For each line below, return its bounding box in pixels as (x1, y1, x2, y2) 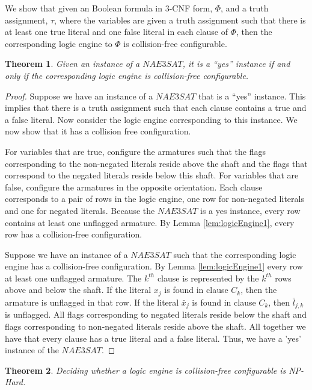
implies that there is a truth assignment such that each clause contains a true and (5, 101, 307, 114)
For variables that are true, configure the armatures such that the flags (5, 145, 266, 157)
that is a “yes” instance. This (198, 89, 306, 102)
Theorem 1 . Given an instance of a (5, 57, 140, 70)
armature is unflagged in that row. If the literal (5, 295, 179, 308)
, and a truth (221, 2, 269, 14)
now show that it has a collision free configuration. (5, 125, 191, 137)
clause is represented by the (157, 271, 259, 284)
